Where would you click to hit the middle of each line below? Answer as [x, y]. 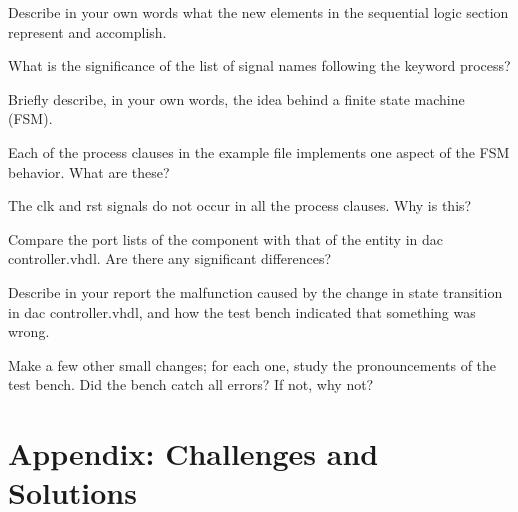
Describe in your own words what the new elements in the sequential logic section [258, 12]
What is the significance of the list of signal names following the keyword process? [259, 65]
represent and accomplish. [87, 31]
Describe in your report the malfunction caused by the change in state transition [255, 291]
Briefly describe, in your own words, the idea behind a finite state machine [236, 98]
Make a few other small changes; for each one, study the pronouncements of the [252, 364]
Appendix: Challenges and [193, 453]
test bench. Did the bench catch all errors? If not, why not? [191, 384]
